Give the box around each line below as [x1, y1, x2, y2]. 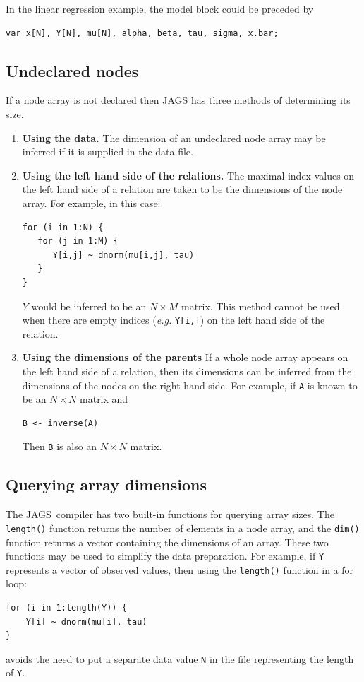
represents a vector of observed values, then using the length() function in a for [6, 562, 354, 577]
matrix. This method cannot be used [181, 298, 340, 313]
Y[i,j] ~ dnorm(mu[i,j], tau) [52, 249, 195, 260]
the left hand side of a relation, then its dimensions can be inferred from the [22, 363, 352, 378]
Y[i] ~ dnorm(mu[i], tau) [25, 616, 147, 627]
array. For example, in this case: [22, 195, 161, 210]
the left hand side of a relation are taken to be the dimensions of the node [22, 182, 343, 196]
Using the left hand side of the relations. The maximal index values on [22, 167, 355, 182]
